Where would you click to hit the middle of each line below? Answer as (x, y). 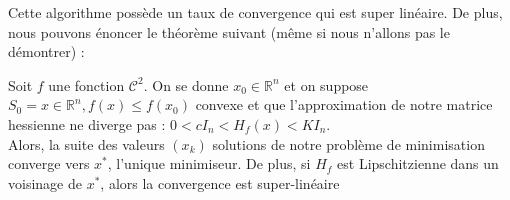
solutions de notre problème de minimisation (348, 143)
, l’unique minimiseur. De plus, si (209, 163)
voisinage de (45, 182)
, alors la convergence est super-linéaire (220, 182)
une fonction (86, 84)
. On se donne (186, 84)
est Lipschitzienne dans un (418, 163)
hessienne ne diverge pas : (87, 123)
